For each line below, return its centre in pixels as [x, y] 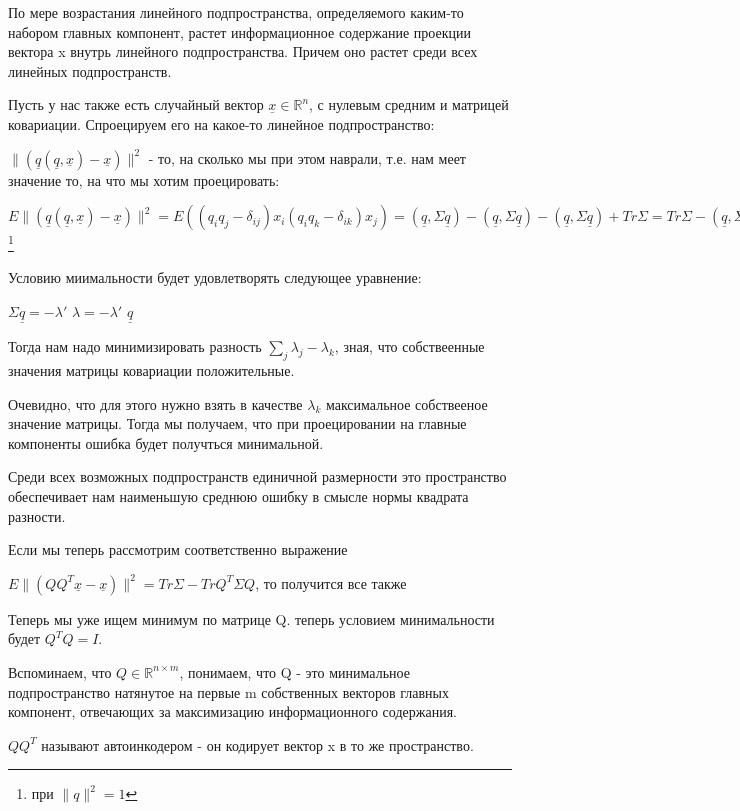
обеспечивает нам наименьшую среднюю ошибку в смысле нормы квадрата [238, 495]
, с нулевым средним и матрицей [409, 104]
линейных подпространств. [90, 70]
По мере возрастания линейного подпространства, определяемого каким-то [236, 12]
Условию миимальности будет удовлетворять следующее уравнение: [215, 277]
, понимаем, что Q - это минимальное [294, 671]
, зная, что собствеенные [409, 346]
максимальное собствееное [406, 403]
